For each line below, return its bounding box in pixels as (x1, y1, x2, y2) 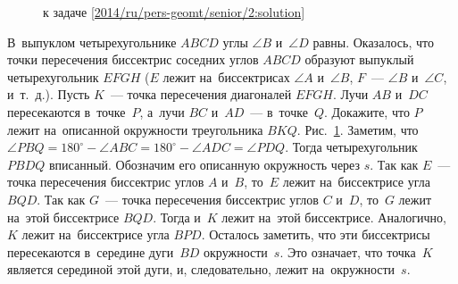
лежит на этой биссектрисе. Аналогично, (221, 207, 446, 226)
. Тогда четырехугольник (285, 138, 418, 156)
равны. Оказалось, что (312, 32, 434, 51)
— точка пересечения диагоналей (110, 85, 292, 104)
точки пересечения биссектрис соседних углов (7, 50, 259, 69)
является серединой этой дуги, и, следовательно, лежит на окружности (7, 260, 396, 279)
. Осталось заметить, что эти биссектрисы (201, 225, 430, 244)
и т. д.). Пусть (7, 85, 90, 104)
